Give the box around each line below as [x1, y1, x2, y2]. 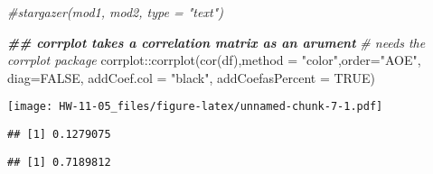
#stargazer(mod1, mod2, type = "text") [7, 3, 223, 21]
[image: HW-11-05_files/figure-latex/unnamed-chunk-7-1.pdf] [7, 100, 383, 114]
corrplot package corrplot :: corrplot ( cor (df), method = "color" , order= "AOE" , [7, 50, 421, 69]
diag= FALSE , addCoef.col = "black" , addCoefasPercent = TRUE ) [7, 68, 375, 87]
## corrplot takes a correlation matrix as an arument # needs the [7, 32, 426, 51]
